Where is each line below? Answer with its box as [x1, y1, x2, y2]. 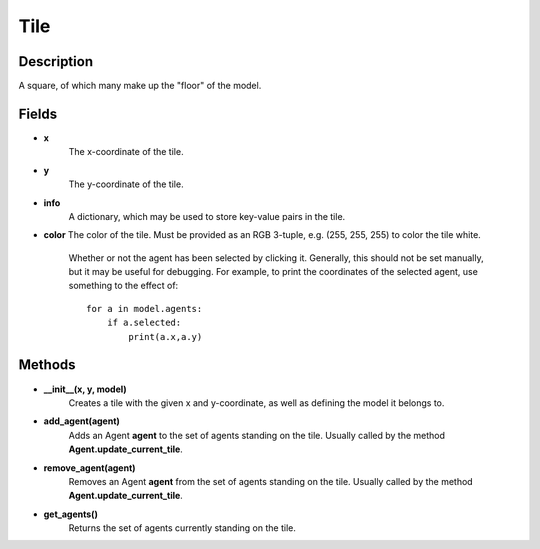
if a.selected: [106, 317, 182, 329]
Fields [18, 105, 58, 122]
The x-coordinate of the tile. [68, 146, 184, 158]
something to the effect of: [68, 280, 179, 292]
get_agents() [43, 508, 99, 520]
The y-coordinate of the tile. [68, 178, 184, 190]
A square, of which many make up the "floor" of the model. [18, 80, 262, 92]
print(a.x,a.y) [128, 331, 203, 342]
